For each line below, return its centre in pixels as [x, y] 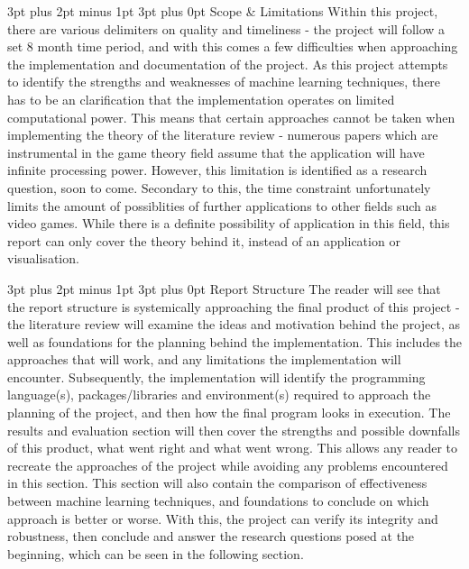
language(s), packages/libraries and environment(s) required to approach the [219, 395]
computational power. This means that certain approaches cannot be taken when [231, 117]
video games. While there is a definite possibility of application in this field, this [229, 223]
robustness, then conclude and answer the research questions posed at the [211, 536]
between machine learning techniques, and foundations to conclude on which [218, 501]
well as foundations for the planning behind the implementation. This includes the [235, 341]
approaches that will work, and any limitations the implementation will [204, 359]
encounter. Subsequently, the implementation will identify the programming [216, 376]
